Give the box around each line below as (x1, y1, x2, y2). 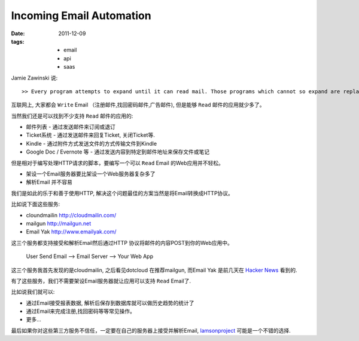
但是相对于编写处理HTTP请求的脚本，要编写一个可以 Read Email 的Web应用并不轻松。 (11, 159, 224, 167)
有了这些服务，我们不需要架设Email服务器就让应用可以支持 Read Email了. (11, 277, 191, 284)
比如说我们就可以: (11, 288, 55, 296)
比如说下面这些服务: (11, 201, 60, 208)
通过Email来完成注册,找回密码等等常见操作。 (26, 308, 136, 315)
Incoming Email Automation (11, 9, 152, 22)
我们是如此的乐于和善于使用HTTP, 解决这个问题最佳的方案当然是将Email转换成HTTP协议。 (11, 189, 233, 196)
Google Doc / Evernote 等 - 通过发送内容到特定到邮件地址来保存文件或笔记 (26, 148, 209, 155)
